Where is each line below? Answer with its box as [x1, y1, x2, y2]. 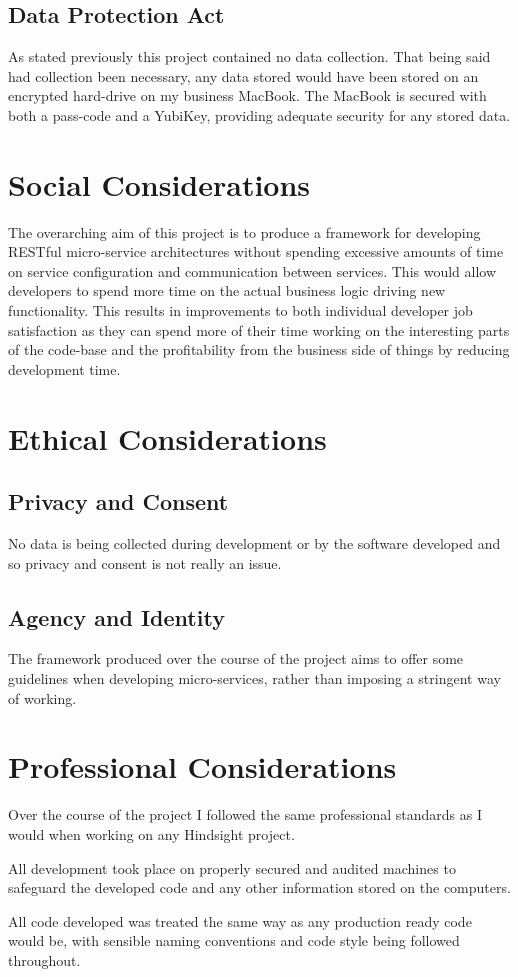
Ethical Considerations [8, 417, 327, 458]
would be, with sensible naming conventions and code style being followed [8, 930, 460, 951]
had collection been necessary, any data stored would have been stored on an [8, 65, 479, 86]
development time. [8, 358, 121, 379]
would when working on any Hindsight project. [8, 823, 295, 844]
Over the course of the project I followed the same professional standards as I [8, 804, 482, 825]
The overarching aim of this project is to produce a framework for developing [8, 221, 481, 242]
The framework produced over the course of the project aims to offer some [8, 648, 464, 669]
